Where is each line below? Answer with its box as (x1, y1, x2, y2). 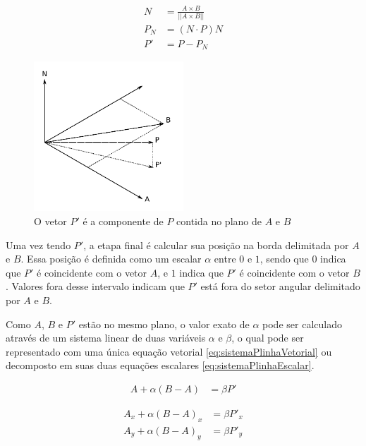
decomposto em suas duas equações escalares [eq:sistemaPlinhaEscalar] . (6, 358, 315, 373)
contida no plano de (176, 213, 262, 228)
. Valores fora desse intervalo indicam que (6, 279, 185, 294)
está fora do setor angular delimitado (200, 279, 360, 294)
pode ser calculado (262, 316, 342, 331)
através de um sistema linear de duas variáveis (6, 330, 206, 345)
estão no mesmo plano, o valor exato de (78, 316, 250, 331)
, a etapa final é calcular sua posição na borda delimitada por (83, 237, 349, 252)
